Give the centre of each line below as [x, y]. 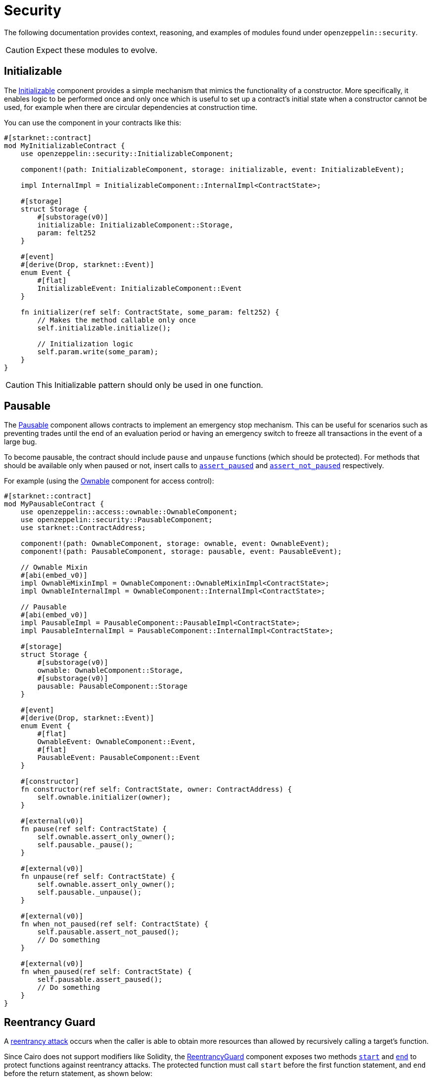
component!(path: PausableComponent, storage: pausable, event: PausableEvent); [181, 552]
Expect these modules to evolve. [97, 50]
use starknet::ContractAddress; [83, 528]
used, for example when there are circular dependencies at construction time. [131, 107]
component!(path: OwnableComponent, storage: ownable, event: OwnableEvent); [175, 544]
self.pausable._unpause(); [90, 892]
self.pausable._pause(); [85, 845]
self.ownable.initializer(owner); [104, 797]
